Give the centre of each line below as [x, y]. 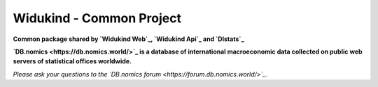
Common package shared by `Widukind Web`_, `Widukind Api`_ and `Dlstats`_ [128, 39]
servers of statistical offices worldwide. [72, 61]
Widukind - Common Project [97, 18]
